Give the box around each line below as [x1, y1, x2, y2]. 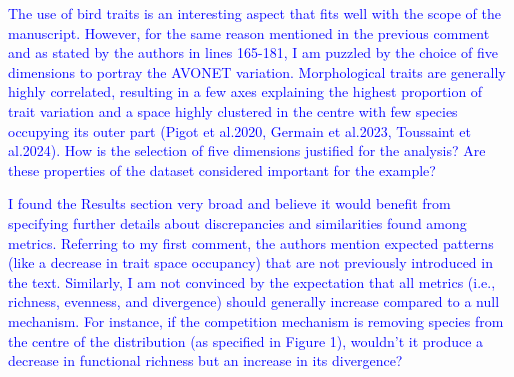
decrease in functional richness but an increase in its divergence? [8, 350, 403, 371]
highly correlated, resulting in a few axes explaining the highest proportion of [8, 81, 483, 102]
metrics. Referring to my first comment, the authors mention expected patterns [8, 232, 494, 253]
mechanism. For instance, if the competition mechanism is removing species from [8, 310, 504, 331]
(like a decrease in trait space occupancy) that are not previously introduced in [8, 252, 493, 273]
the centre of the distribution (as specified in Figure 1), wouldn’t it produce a [8, 330, 484, 351]
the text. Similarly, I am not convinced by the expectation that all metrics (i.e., [8, 271, 496, 292]
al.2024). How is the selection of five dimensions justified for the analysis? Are [8, 140, 486, 161]
